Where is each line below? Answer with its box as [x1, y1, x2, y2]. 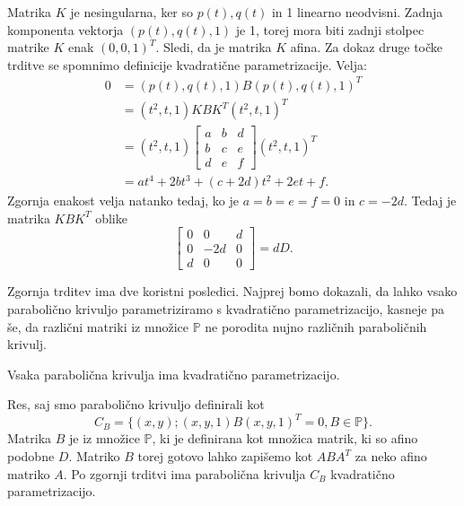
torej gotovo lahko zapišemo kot [137, 447, 313, 466]
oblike [95, 208, 127, 227]
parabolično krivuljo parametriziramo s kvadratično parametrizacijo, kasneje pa [7, 299, 445, 318]
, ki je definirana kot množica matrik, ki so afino [152, 429, 418, 448]
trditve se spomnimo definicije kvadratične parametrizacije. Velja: [7, 55, 367, 74]
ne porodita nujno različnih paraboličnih [205, 317, 427, 336]
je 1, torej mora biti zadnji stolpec [235, 20, 425, 39]
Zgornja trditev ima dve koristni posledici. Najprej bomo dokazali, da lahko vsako [7, 282, 458, 301]
